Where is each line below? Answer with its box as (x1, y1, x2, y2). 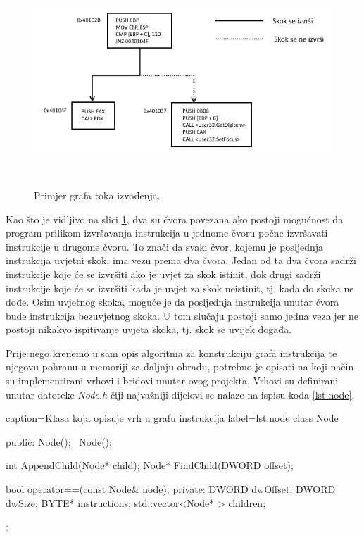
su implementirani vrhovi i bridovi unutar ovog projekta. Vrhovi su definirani (6, 373, 339, 388)
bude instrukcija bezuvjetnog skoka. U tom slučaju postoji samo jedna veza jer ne (6, 308, 358, 323)
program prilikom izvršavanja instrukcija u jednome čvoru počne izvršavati (6, 225, 328, 240)
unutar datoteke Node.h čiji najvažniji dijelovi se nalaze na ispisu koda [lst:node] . (6, 387, 355, 401)
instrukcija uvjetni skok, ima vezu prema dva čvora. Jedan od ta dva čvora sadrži (6, 253, 357, 268)
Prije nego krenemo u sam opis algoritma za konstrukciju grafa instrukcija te (6, 345, 337, 360)
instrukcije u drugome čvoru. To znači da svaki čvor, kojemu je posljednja (6, 239, 324, 254)
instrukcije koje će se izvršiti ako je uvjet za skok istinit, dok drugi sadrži (6, 266, 321, 281)
